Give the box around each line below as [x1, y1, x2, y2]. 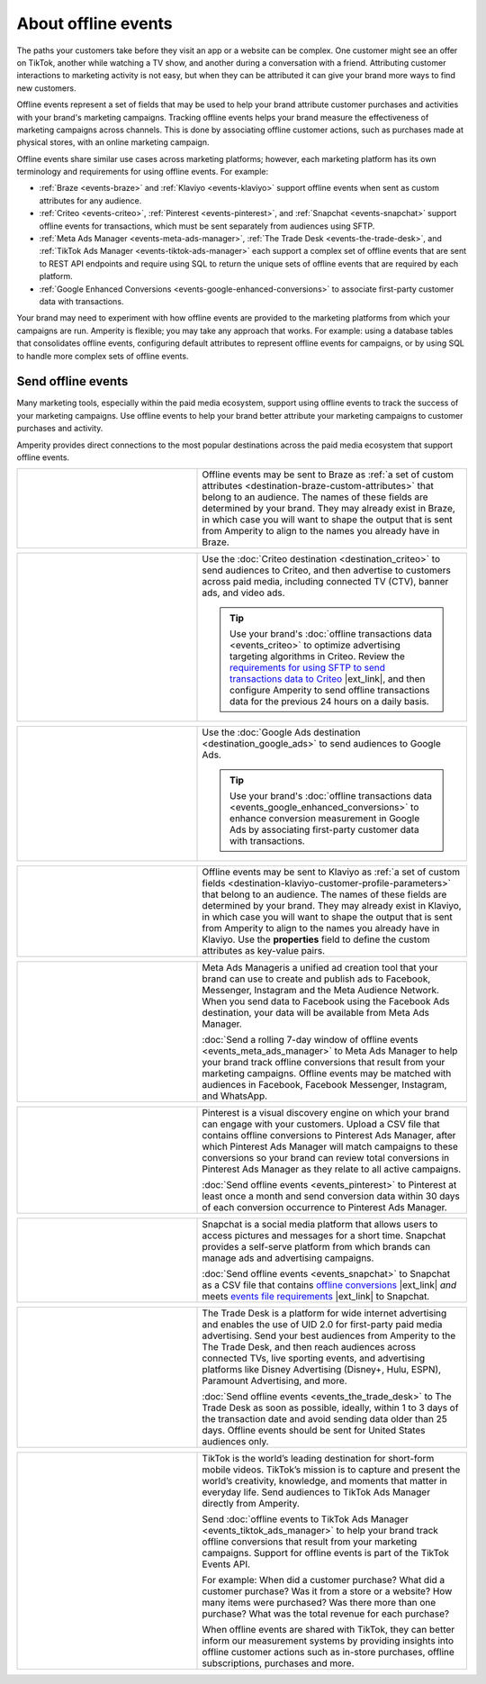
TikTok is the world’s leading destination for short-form [202, 1453, 435, 1465]
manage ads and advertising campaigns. [202, 1252, 374, 1264]
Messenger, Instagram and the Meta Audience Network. [202, 984, 440, 997]
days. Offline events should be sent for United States [202, 1424, 427, 1436]
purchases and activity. [16, 423, 103, 434]
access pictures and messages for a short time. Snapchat [202, 1229, 446, 1242]
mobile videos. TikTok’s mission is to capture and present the [202, 1463, 461, 1476]
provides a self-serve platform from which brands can [202, 1241, 431, 1254]
